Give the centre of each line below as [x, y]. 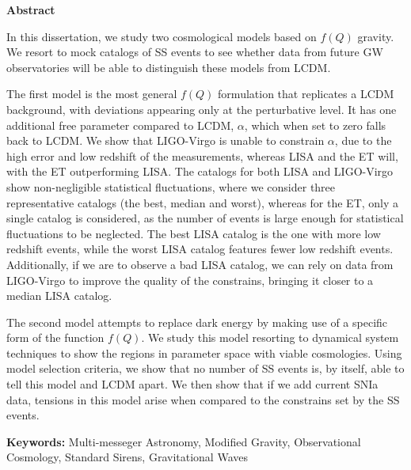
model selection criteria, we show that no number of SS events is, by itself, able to [205, 368]
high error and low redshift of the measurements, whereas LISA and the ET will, [202, 155]
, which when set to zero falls [315, 125]
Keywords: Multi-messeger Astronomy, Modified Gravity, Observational [184, 441]
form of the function [55, 337]
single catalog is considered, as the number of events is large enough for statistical [205, 218]
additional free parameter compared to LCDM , [120, 125]
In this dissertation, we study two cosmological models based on [162, 36]
